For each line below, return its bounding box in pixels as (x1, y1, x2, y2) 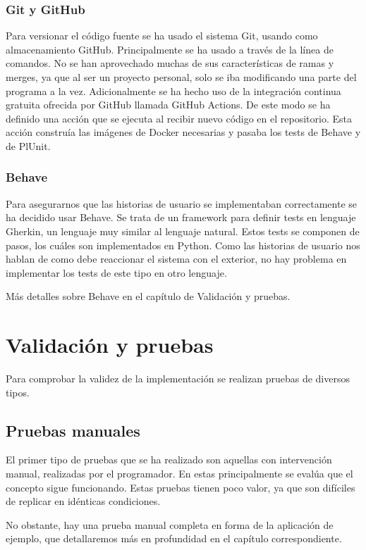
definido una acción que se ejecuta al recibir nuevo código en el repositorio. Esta (6, 111, 352, 125)
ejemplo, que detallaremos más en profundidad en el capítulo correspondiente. (6, 531, 342, 546)
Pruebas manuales (6, 419, 140, 441)
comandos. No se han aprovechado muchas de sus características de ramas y (6, 56, 334, 70)
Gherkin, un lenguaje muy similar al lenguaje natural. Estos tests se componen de (6, 223, 360, 238)
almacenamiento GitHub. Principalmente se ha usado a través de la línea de (6, 42, 334, 56)
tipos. (6, 385, 30, 399)
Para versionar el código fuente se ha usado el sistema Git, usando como (6, 28, 318, 43)
